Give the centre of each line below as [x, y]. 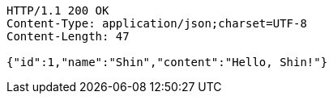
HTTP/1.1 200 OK [58, 10]
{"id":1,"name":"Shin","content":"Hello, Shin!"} [167, 62]
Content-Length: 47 [68, 36]
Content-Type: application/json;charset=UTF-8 [157, 23]
